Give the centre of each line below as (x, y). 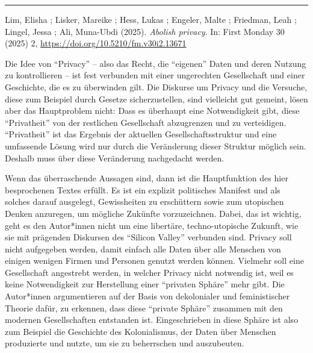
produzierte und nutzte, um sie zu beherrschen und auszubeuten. (125, 343)
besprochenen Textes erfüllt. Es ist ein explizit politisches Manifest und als (143, 189)
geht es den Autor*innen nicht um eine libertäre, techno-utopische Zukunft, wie (152, 225)
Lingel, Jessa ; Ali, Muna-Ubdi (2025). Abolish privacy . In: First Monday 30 (145, 31)
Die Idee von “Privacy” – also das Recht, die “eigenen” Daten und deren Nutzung (156, 63)
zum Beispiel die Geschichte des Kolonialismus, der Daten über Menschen (141, 331)
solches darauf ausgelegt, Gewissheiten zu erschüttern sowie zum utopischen (144, 201)
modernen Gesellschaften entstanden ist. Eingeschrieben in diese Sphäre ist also (152, 320)
